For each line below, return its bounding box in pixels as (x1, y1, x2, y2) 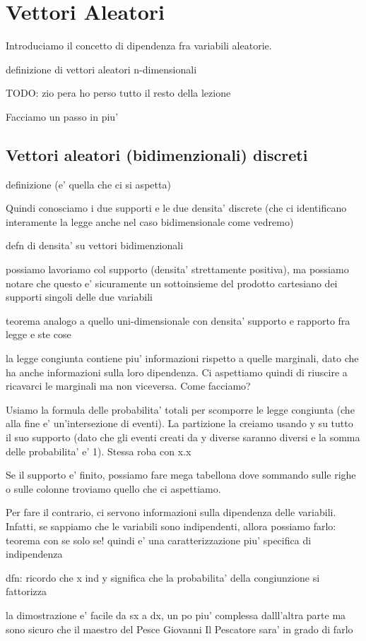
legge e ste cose (6, 327, 71, 342)
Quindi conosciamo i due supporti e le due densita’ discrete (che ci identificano (6, 200, 347, 215)
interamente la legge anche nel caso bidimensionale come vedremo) (6, 214, 294, 229)
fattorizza (6, 584, 47, 599)
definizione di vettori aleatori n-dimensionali (6, 61, 197, 76)
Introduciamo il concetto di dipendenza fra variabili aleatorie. (6, 38, 272, 53)
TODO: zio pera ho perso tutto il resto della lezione (6, 85, 231, 100)
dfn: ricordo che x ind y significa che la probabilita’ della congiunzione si (6, 570, 320, 585)
